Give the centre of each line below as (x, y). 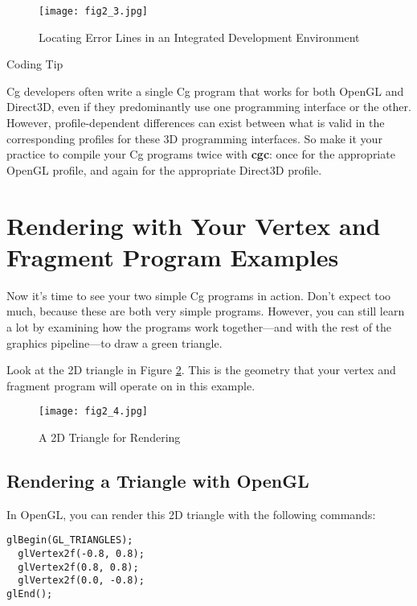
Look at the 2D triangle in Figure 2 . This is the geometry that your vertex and (201, 370)
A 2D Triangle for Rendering (110, 437)
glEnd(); (30, 594)
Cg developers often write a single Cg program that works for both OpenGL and (205, 91)
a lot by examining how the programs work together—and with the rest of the (199, 326)
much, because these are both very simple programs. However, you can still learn (206, 311)
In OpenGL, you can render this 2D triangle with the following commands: (191, 514)
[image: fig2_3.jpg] (94, 11)
